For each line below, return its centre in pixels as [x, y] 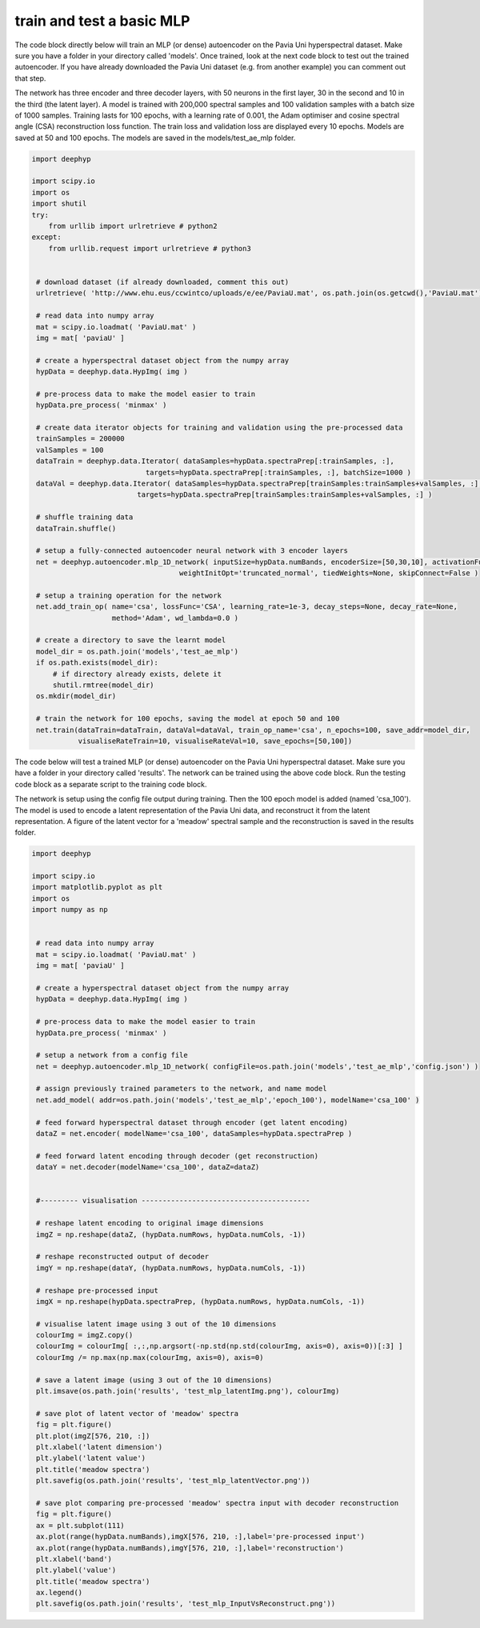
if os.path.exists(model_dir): [98, 663]
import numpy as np [70, 910]
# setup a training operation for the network [129, 595]
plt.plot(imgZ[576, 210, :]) [93, 1436]
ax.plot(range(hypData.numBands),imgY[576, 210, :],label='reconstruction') [190, 1548]
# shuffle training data [85, 517]
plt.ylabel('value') [76, 1570]
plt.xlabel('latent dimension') [100, 1447]
